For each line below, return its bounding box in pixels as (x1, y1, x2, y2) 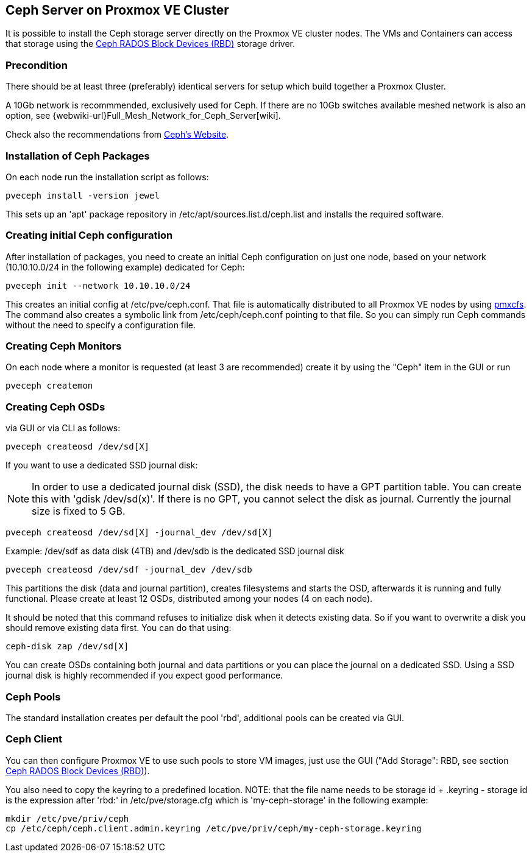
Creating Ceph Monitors (5, 340, 122, 353)
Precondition (5, 58, 68, 71)
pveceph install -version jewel (5, 190, 160, 200)
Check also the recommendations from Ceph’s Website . (5, 129, 229, 140)
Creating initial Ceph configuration (5, 229, 173, 242)
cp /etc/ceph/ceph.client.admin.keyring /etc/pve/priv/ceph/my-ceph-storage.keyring (5, 823, 422, 833)
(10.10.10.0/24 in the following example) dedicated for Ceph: (5, 261, 245, 272)
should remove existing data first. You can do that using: (5, 622, 232, 633)
